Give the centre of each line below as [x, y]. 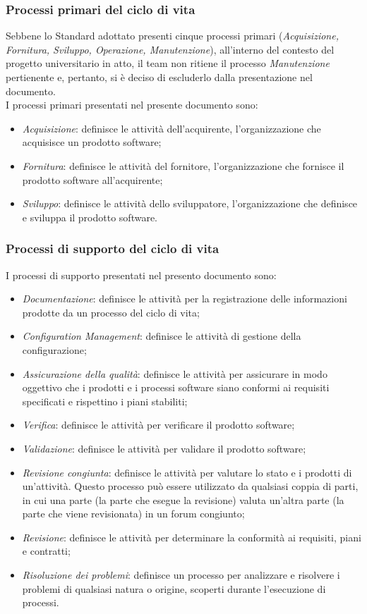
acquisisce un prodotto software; [92, 142]
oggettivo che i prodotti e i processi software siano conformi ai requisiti [176, 387]
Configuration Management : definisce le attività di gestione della [162, 336]
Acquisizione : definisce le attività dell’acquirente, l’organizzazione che [172, 128]
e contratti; [46, 551]
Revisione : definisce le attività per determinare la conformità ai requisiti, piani [192, 537]
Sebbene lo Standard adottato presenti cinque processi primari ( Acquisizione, [172, 36]
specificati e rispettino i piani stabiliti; [105, 401]
